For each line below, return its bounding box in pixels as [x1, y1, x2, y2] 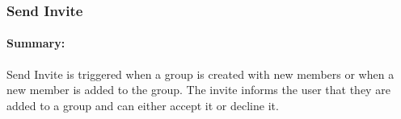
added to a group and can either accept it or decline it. [6, 96, 279, 113]
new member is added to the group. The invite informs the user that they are [6, 81, 390, 98]
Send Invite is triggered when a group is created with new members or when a [6, 65, 395, 82]
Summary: [6, 35, 65, 51]
